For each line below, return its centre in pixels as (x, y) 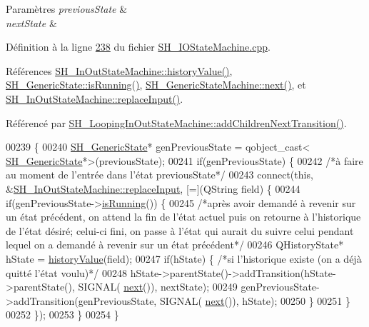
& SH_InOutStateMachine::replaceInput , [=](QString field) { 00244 (153, 188)
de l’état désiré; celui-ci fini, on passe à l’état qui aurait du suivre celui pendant (180, 230)
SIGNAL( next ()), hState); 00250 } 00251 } (255, 300)
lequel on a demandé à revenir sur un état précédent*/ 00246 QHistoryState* (175, 245)
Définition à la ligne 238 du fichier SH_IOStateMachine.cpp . (138, 47)
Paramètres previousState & (67, 9)
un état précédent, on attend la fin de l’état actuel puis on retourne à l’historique (183, 217)
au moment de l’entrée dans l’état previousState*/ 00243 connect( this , (160, 175)
